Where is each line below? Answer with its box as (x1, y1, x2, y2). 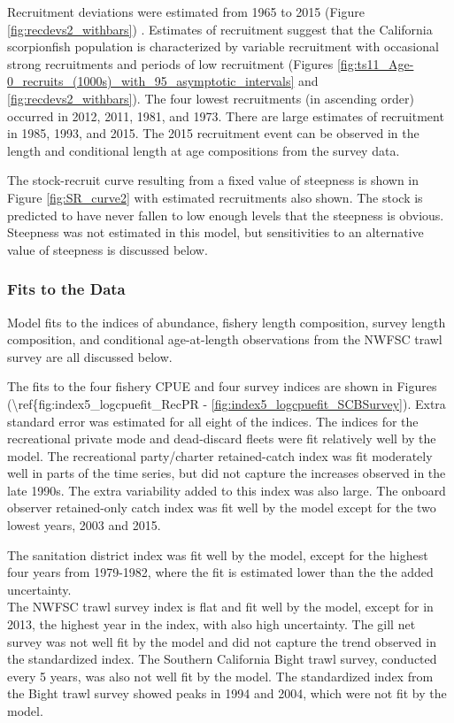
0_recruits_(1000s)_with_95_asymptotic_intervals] (7, 72, 295, 90)
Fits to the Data (7, 278, 126, 300)
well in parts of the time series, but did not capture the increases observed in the (7, 464, 446, 482)
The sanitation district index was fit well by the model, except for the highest (7, 545, 428, 564)
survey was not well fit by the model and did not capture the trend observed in (7, 632, 436, 650)
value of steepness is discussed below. (7, 240, 208, 258)
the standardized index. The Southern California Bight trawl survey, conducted (7, 650, 437, 668)
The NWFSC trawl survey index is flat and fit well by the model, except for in (7, 597, 434, 616)
